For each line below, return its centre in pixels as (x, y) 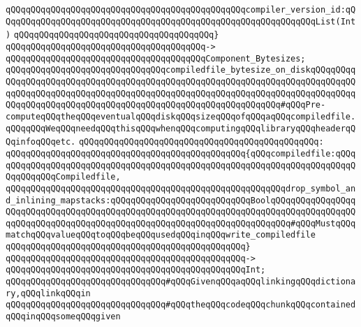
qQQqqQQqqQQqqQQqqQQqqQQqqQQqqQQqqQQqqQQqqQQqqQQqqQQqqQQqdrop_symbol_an (181, 188)
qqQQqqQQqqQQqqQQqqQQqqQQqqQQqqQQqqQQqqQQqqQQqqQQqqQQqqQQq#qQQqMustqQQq (181, 223)
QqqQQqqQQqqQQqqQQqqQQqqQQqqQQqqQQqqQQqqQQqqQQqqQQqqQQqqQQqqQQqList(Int (181, 21)
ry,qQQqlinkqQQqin (48, 293)
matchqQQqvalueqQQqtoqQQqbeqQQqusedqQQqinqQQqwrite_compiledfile (161, 235)
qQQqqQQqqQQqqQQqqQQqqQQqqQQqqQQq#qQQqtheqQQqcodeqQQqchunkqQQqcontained (181, 305)
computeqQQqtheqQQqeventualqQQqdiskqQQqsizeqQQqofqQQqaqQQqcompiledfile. (181, 116)
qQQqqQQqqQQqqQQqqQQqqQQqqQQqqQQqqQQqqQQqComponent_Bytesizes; (156, 58)
